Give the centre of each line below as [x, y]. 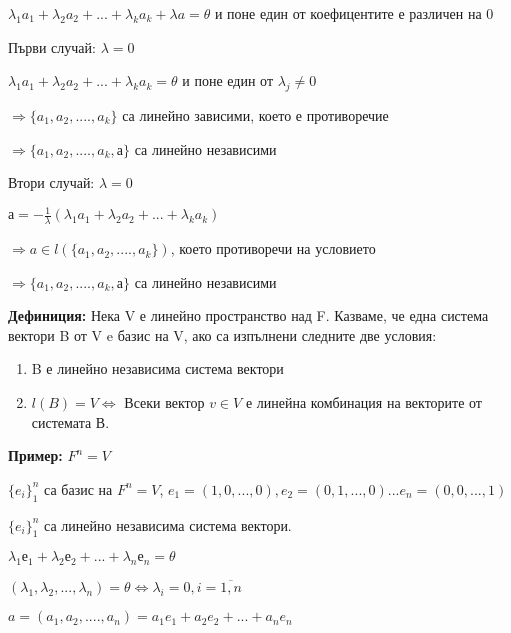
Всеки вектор [164, 402]
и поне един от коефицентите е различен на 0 [354, 13]
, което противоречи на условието [273, 248]
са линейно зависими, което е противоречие [255, 114]
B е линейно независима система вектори [157, 368]
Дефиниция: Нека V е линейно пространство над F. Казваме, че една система [248, 315]
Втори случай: [51, 182]
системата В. [70, 421]
